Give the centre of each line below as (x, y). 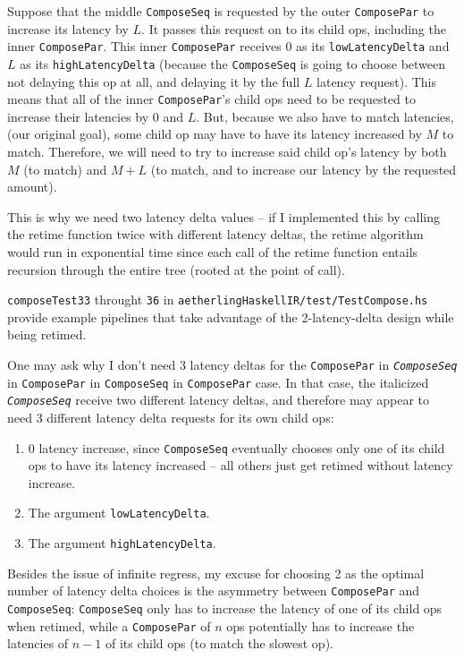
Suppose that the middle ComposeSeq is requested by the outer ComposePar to (221, 11)
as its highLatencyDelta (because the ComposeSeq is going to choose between (233, 63)
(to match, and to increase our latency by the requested (304, 169)
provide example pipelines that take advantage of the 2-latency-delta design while (231, 317)
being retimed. (47, 334)
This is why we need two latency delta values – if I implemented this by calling (224, 216)
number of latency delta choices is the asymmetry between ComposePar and (214, 591)
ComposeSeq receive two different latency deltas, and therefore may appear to (218, 400)
